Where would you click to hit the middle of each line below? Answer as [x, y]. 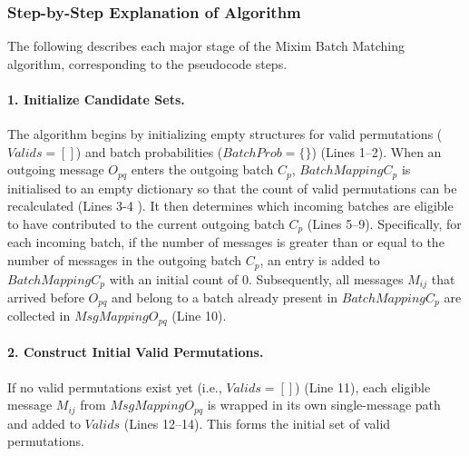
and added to [44, 423]
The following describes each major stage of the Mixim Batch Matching [206, 46]
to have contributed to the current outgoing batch [146, 224]
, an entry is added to [320, 260]
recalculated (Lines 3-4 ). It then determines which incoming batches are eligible [230, 206]
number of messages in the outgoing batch [125, 260]
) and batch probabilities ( [149, 151]
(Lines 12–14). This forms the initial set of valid [257, 423]
